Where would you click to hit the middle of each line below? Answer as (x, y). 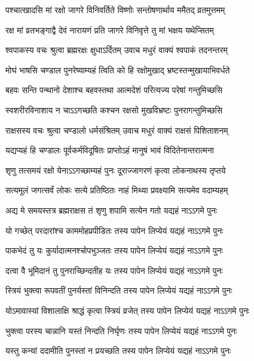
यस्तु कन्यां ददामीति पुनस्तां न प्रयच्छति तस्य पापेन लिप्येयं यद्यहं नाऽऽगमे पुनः (118, 351)
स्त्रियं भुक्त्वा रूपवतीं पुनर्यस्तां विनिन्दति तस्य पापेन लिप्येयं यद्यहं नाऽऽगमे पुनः (119, 290)
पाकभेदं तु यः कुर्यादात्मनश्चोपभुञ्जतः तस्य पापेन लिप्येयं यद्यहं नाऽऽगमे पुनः (114, 250)
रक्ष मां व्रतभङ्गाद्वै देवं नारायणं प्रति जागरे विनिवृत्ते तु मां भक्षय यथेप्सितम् (110, 30)
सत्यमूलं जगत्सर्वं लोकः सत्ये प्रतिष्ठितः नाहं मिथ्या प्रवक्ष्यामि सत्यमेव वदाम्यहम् (117, 190)
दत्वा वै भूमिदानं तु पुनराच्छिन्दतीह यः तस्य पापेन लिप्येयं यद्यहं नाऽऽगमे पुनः (114, 270)
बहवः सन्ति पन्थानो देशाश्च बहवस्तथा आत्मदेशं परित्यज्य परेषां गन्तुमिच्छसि (114, 90)
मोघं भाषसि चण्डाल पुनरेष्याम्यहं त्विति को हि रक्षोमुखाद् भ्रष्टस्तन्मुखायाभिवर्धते (118, 70)
